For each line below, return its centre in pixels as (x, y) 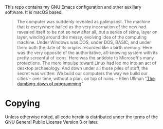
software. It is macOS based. (34, 12)
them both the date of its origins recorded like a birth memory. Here (84, 47)
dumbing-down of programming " (50, 84)
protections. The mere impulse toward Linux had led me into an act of (87, 63)
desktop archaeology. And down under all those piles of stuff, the (82, 68)
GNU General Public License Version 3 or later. (52, 122)
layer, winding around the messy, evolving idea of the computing (82, 37)
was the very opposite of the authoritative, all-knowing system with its (87, 53)
